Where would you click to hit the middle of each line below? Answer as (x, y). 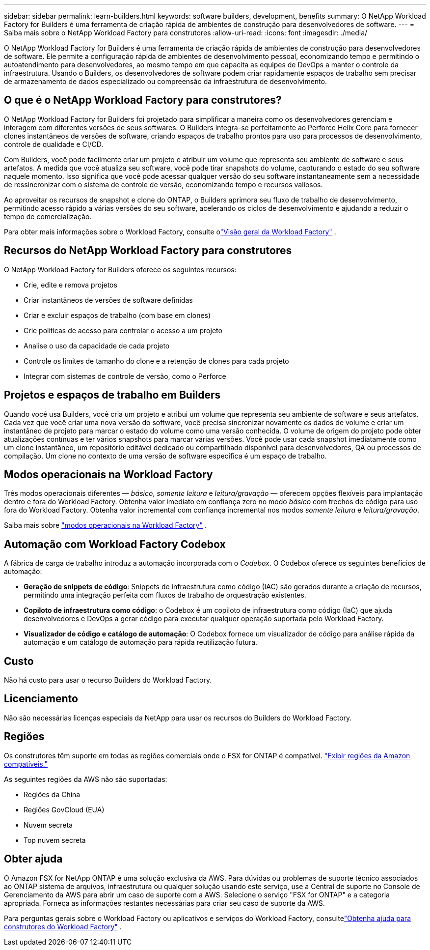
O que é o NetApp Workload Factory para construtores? (143, 100)
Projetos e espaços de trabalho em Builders (112, 395)
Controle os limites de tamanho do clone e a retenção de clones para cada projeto (156, 361)
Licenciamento (41, 699)
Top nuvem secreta (55, 840)
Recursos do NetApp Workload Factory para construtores (148, 251)
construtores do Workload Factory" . (63, 926)
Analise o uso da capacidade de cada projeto (97, 345)
